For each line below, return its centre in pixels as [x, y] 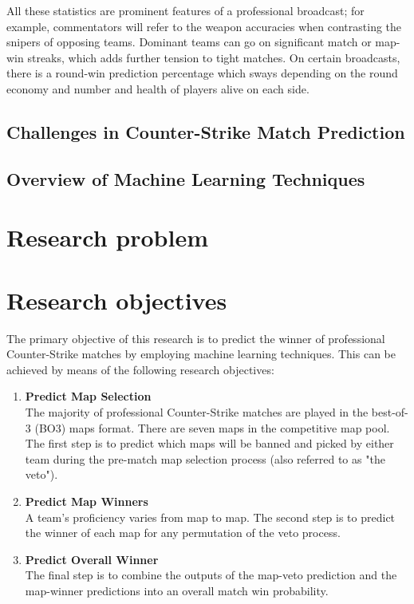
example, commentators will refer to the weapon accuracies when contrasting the [204, 26]
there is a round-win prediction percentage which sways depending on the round [202, 73]
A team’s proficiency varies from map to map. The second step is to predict [210, 517]
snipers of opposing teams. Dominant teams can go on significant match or [189, 42]
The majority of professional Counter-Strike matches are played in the [197, 412]
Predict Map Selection [88, 396]
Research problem [108, 237]
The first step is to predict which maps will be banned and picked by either [209, 443]
